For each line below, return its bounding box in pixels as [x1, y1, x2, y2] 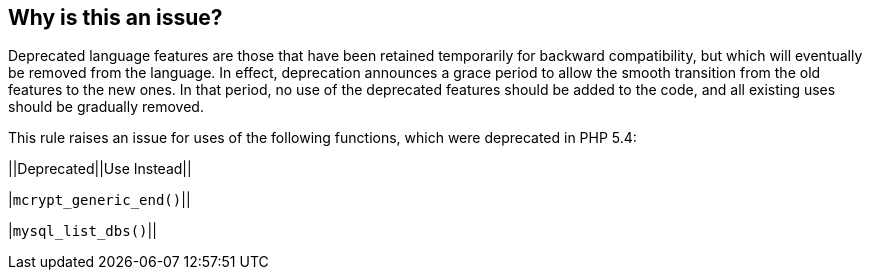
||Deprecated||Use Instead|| [8, 160, 192, 178]
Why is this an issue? [8, 5, 223, 30]
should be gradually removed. [8, 98, 204, 116]
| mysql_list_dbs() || [8, 222, 157, 240]
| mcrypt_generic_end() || [8, 191, 191, 209]
